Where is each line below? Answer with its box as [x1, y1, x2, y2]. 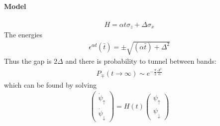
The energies [4, 29, 43, 40]
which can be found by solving [4, 79, 97, 90]
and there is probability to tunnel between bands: [65, 56, 217, 66]
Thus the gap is [4, 56, 52, 66]
